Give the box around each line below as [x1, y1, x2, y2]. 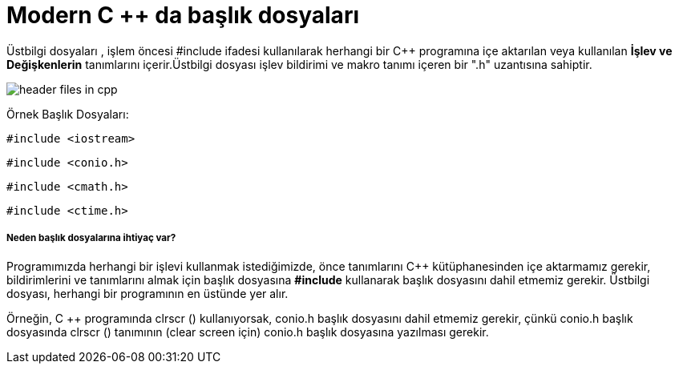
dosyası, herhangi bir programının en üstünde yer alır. [6, 286, 289, 300]
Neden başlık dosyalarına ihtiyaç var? [6, 232, 176, 244]
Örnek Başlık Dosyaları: [6, 107, 129, 121]
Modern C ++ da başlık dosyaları [6, 2, 359, 29]
